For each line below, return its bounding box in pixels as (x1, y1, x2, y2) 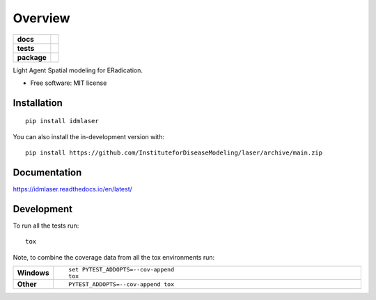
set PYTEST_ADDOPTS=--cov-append (68, 266, 174, 274)
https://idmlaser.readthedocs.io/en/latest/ (13, 185, 132, 194)
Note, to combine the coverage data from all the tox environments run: (13, 253, 215, 261)
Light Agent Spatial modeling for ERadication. (13, 66, 143, 74)
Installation (13, 97, 63, 109)
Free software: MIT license (30, 79, 107, 87)
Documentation (13, 166, 82, 178)
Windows (17, 268, 49, 278)
